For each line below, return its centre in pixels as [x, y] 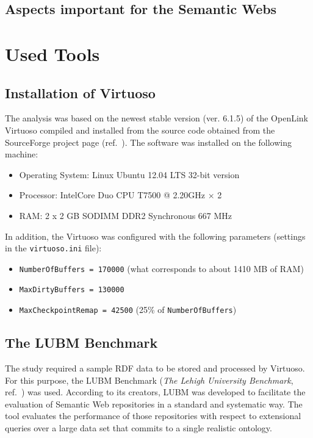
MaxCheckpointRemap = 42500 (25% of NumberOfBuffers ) [128, 310]
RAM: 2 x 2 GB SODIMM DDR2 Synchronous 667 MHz [126, 215]
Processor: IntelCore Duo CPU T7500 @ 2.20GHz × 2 [121, 195]
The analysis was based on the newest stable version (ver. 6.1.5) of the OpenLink [156, 118]
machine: [22, 154]
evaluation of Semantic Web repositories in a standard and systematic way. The [154, 404]
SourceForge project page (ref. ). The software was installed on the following [149, 142]
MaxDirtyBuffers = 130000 [72, 290]
